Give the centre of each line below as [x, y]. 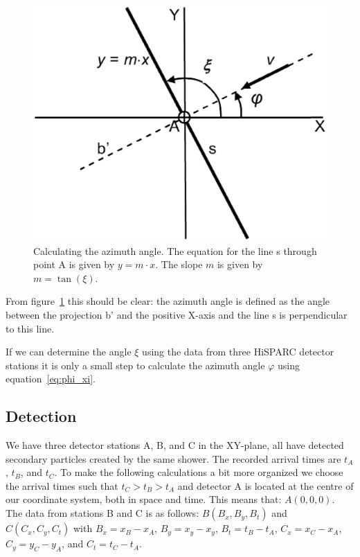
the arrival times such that [62, 485]
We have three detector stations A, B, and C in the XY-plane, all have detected [175, 445]
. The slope [179, 264]
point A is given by [74, 264]
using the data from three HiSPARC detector [238, 352]
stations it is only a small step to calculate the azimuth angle [135, 365]
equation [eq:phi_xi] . [51, 379]
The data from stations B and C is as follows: [102, 513]
